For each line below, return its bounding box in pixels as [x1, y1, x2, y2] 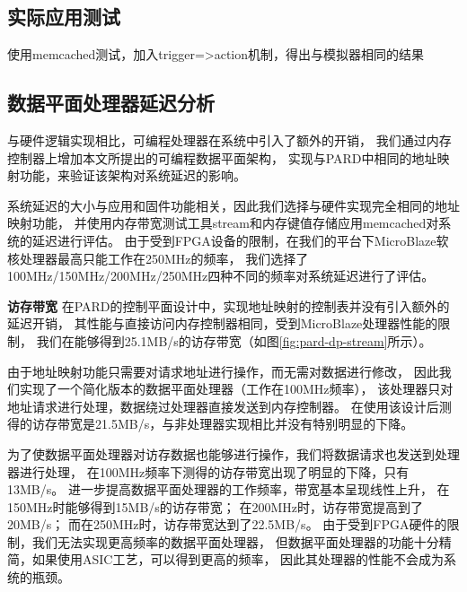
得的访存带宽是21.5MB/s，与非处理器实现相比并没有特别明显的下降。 [7, 414, 414, 433]
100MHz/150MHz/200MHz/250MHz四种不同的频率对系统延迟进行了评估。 [7, 266, 435, 285]
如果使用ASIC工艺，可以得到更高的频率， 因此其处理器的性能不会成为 [31, 550, 445, 569]
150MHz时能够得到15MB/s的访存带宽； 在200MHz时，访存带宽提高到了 [7, 497, 424, 516]
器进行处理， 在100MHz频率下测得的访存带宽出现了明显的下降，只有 [7, 462, 410, 481]
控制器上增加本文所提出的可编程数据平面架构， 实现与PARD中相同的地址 [7, 148, 437, 167]
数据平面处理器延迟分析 [7, 89, 215, 117]
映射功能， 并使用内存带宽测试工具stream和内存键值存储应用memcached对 [7, 213, 439, 232]
